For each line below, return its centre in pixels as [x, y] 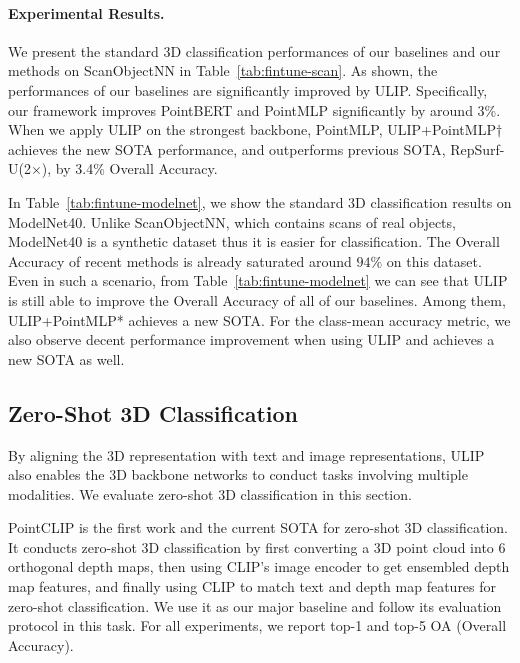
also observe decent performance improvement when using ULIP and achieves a [251, 339]
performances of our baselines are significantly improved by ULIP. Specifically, [248, 89]
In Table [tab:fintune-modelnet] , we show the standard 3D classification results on [260, 201]
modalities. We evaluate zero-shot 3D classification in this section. [210, 493]
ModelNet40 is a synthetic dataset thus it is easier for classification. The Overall [254, 241]
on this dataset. [434, 260]
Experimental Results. [86, 12]
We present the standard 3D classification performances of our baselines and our [254, 50]
